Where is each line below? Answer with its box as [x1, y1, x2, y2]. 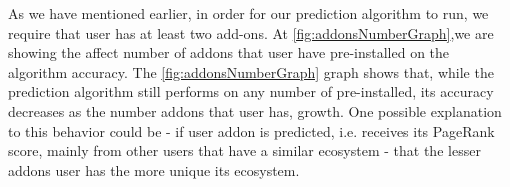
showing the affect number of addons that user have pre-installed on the [8, 42, 450, 63]
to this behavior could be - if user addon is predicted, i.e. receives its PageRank [8, 120, 495, 141]
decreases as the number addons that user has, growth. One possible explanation [8, 100, 502, 121]
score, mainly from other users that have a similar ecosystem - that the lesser [8, 140, 481, 161]
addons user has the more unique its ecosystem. [8, 159, 300, 180]
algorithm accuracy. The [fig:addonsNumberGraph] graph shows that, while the [8, 61, 494, 82]
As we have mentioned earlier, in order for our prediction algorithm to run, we [8, 3, 489, 23]
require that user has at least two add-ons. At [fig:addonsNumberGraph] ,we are [8, 22, 494, 43]
